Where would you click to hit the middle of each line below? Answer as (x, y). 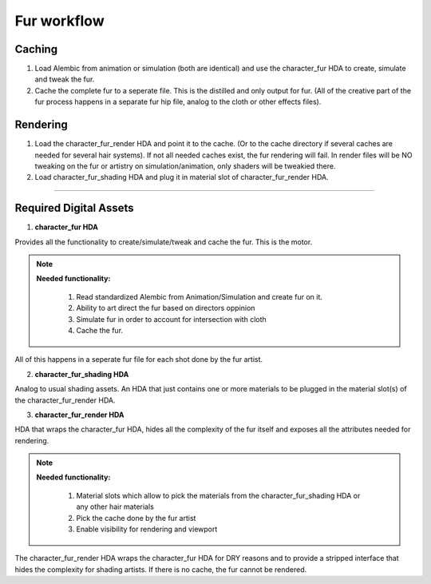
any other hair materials (115, 507)
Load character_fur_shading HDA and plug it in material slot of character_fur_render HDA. (182, 177)
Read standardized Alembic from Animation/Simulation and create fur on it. (199, 296)
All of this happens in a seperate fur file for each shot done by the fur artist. (139, 360)
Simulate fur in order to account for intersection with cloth (171, 319)
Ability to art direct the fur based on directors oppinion (166, 308)
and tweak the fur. (65, 79)
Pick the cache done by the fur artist (136, 518)
